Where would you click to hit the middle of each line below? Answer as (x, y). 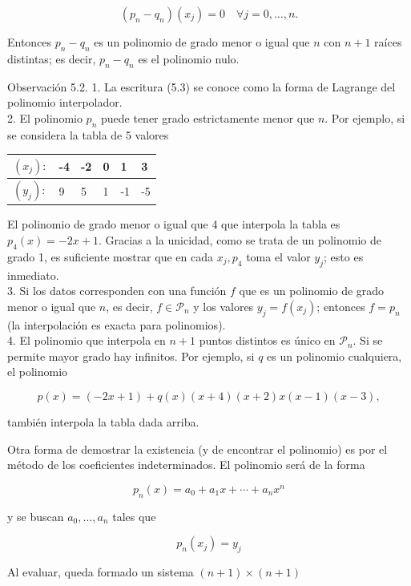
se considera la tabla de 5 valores (88, 134)
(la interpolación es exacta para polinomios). (117, 324)
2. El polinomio (45, 117)
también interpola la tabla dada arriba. (103, 421)
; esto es (344, 256)
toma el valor (278, 256)
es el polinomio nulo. (189, 58)
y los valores (224, 306)
